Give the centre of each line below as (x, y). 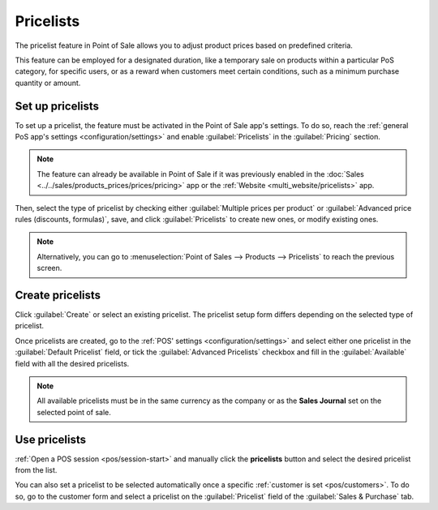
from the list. (36, 470)
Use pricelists (51, 439)
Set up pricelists (57, 106)
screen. (49, 268)
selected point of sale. (74, 412)
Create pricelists (58, 295)
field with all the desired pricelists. (72, 363)
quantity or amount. (48, 83)
